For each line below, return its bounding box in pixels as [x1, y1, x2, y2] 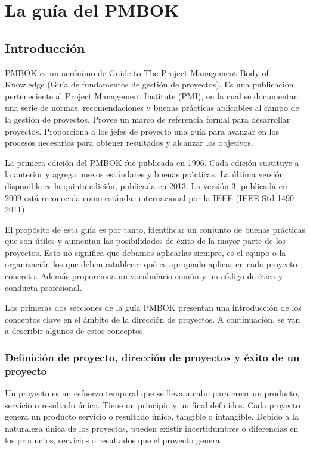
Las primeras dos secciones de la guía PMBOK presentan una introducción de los [5, 301, 302, 314]
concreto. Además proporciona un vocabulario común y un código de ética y [5, 270, 283, 282]
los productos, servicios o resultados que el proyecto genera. [5, 433, 222, 446]
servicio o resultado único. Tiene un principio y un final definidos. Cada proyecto [5, 398, 300, 411]
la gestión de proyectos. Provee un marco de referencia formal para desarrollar [5, 112, 290, 125]
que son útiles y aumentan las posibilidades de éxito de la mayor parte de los [5, 235, 286, 247]
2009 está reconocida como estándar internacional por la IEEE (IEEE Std [5, 191, 275, 204]
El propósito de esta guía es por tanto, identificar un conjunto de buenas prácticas [5, 223, 305, 235]
